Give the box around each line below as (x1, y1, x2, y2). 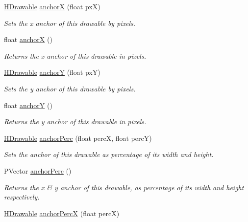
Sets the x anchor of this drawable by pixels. (4, 18, 136, 28)
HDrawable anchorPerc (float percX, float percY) (4, 133, 152, 143)
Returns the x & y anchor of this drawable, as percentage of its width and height (4, 182, 244, 192)
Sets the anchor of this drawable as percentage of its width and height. (4, 149, 214, 159)
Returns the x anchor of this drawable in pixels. (4, 50, 146, 61)
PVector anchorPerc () (4, 165, 72, 176)
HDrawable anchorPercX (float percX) (4, 208, 120, 218)
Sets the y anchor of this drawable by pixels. (4, 83, 136, 93)
